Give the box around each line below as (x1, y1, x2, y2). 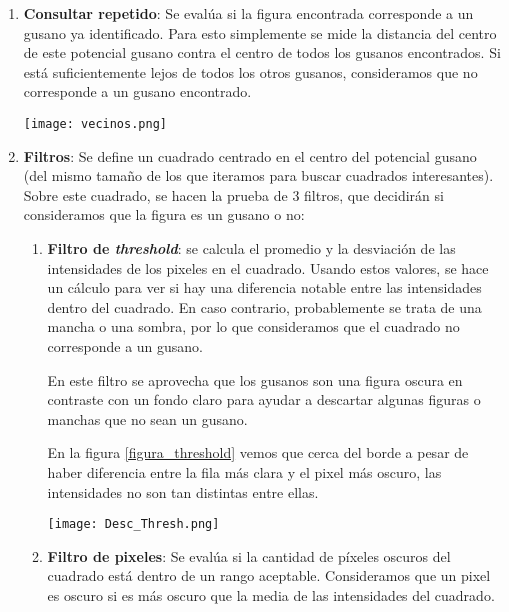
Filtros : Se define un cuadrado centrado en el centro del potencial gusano (23, 145, 477, 166)
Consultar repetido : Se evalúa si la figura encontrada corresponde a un (23, 3, 474, 23)
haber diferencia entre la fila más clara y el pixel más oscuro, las (47, 461, 442, 482)
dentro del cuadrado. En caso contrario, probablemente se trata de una (47, 296, 482, 317)
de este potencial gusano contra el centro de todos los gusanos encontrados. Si (23, 42, 501, 63)
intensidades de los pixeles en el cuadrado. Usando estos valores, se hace (47, 257, 489, 278)
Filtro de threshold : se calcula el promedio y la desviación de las (47, 238, 456, 258)
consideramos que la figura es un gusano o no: (23, 204, 305, 225)
